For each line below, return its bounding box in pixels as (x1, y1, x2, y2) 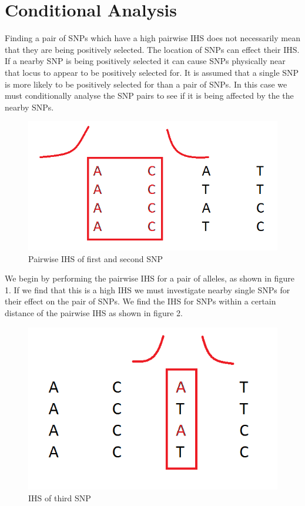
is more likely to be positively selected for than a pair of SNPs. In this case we (5, 78, 287, 90)
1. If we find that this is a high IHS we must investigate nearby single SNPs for (5, 283, 290, 296)
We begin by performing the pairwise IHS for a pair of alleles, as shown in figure (5, 272, 294, 284)
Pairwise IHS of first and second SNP (28, 252, 163, 264)
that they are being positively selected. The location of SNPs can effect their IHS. (5, 43, 300, 55)
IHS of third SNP (28, 491, 91, 504)
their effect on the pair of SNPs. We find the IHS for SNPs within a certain (5, 295, 276, 307)
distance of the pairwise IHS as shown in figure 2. (5, 306, 183, 319)
